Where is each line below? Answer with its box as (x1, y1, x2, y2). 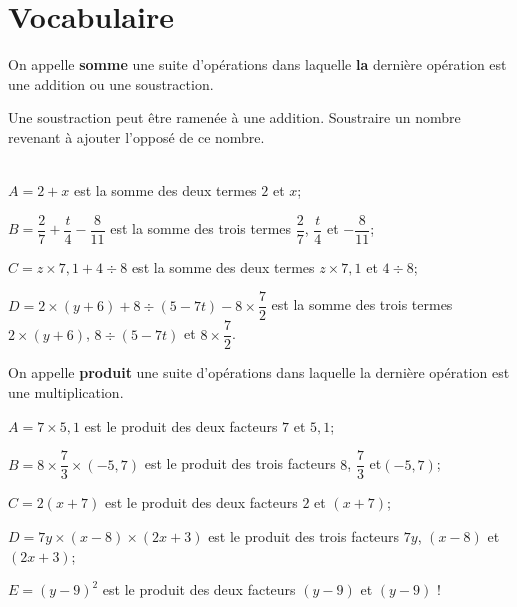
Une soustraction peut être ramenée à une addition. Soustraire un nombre (8, 107, 461, 128)
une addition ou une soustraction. (8, 73, 214, 94)
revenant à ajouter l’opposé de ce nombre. (8, 126, 265, 147)
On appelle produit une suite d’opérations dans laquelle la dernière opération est (8, 362, 510, 383)
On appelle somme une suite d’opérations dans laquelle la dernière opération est (8, 54, 507, 75)
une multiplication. (8, 382, 124, 403)
